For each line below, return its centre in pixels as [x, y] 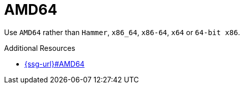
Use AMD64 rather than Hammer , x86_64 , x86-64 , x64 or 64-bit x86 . [122, 32]
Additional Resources [40, 48]
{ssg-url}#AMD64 [55, 64]
